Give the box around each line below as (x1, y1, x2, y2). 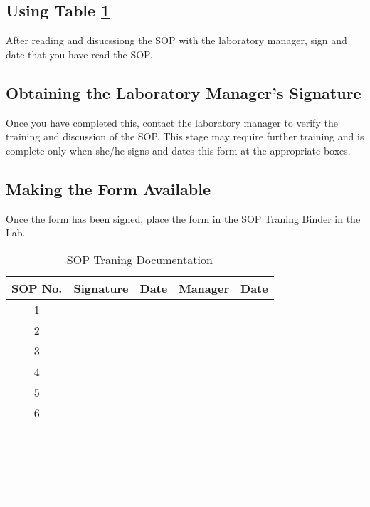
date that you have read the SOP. (6, 46, 153, 61)
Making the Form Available (6, 177, 211, 199)
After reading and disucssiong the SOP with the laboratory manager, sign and (6, 33, 347, 48)
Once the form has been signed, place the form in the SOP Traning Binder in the (6, 211, 361, 226)
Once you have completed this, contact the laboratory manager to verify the (6, 115, 338, 130)
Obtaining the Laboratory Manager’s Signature (6, 81, 361, 103)
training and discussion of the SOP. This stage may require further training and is (6, 129, 364, 144)
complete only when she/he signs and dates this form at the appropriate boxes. (6, 142, 351, 157)
